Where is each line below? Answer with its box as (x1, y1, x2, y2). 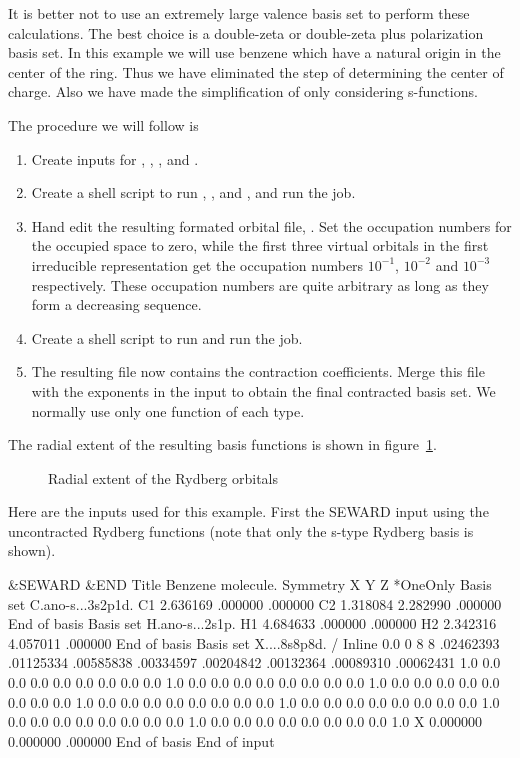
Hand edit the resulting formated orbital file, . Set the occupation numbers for (31, 215, 512, 236)
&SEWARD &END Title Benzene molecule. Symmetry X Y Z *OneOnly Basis (8, 574, 492, 595)
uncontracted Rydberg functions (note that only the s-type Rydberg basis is (8, 520, 474, 541)
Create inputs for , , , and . (31, 148, 199, 169)
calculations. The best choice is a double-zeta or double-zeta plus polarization (8, 22, 484, 43)
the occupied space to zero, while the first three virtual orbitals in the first (31, 235, 489, 256)
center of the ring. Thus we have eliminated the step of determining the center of (8, 61, 504, 82)
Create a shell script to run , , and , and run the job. (31, 182, 356, 203)
